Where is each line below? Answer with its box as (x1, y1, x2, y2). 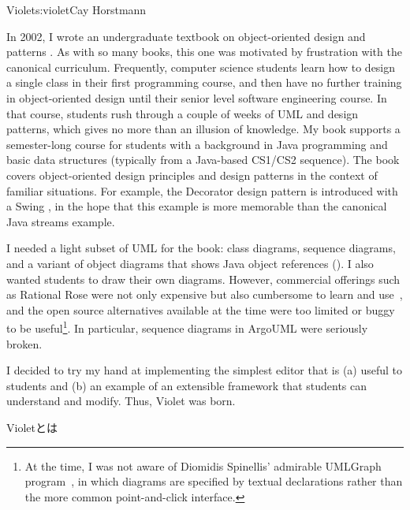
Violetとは (6, 419, 58, 435)
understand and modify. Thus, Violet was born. (6, 393, 236, 409)
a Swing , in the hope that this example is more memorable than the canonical (6, 198, 387, 214)
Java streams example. (6, 213, 115, 229)
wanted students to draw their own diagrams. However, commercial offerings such (6, 270, 401, 287)
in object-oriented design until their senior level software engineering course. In (6, 89, 387, 106)
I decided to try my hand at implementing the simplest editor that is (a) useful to (6, 362, 403, 378)
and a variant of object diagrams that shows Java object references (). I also (6, 255, 374, 271)
